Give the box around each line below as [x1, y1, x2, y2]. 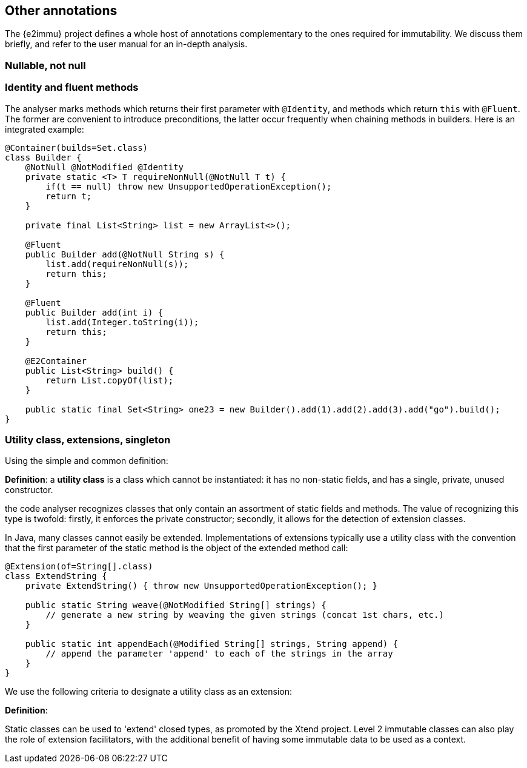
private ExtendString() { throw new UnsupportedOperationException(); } [25, 581, 378, 591]
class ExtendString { [5, 571, 107, 581]
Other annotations [5, 3, 118, 18]
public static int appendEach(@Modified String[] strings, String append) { [25, 639, 399, 649]
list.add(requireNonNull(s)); [45, 259, 189, 269]
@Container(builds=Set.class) [5, 142, 148, 153]
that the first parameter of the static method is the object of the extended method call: [5, 543, 348, 554]
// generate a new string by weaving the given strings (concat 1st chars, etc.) [45, 610, 444, 620]
